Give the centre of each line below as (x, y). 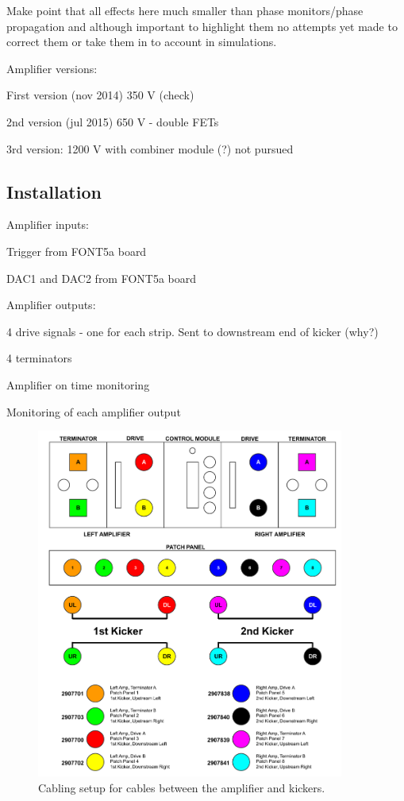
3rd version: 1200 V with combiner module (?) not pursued (150, 148)
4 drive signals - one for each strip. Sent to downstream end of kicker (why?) (192, 331)
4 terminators (39, 358)
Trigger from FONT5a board (77, 251)
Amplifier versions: (52, 68)
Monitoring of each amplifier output (94, 411)
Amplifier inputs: (48, 224)
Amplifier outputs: (51, 305)
